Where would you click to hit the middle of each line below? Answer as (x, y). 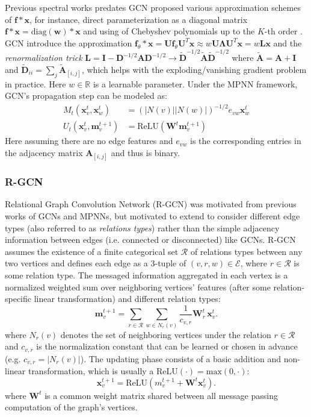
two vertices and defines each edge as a (76, 263)
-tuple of (171, 263)
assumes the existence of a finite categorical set (92, 251)
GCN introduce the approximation (69, 42)
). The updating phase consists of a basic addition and (180, 358)
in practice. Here (35, 83)
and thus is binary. (145, 153)
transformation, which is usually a (91, 371)
